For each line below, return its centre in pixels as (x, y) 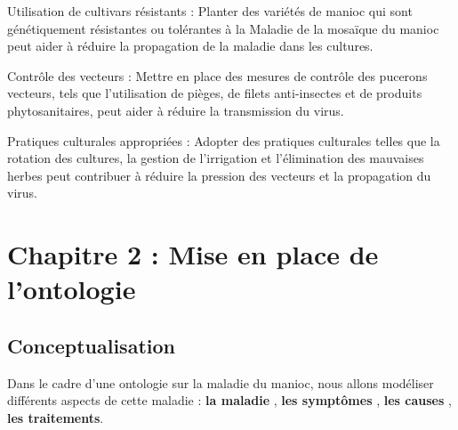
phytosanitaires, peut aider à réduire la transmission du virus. (176, 110)
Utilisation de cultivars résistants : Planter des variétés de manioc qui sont (210, 11)
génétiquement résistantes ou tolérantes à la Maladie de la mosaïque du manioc (223, 28)
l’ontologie (72, 289)
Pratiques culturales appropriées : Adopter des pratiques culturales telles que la (224, 140)
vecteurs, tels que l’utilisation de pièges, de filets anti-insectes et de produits (215, 93)
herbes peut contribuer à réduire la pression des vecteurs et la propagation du (219, 175)
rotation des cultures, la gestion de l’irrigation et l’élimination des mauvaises (216, 158)
